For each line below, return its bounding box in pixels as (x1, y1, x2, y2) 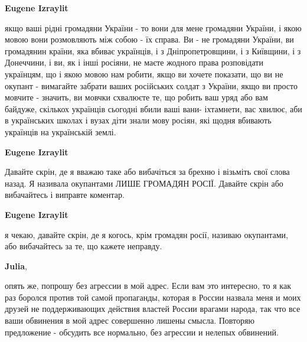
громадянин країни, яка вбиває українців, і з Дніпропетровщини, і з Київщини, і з (5, 44, 301, 57)
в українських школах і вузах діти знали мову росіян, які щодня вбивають (5, 114, 272, 126)
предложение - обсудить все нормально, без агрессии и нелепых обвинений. (5, 325, 279, 338)
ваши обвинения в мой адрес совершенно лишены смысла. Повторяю (5, 314, 254, 327)
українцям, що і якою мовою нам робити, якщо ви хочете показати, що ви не (5, 67, 283, 80)
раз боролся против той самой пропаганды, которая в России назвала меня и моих (5, 291, 301, 303)
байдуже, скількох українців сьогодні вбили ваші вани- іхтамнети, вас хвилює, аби (5, 102, 302, 115)
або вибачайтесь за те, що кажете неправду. (5, 240, 162, 252)
